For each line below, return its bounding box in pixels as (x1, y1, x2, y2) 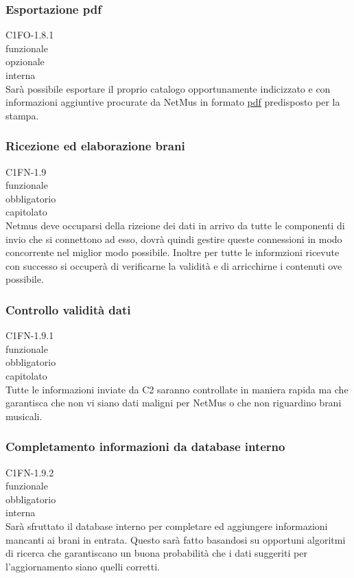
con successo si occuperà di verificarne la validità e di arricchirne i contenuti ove (5, 258, 342, 273)
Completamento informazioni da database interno (5, 438, 285, 455)
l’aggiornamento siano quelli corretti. (5, 559, 160, 573)
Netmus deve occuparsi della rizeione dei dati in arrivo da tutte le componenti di (5, 218, 345, 232)
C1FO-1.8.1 (5, 27, 54, 42)
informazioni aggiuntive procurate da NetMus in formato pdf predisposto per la (5, 95, 340, 109)
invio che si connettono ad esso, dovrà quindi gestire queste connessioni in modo (5, 231, 342, 246)
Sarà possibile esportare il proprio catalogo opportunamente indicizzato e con (5, 81, 331, 95)
